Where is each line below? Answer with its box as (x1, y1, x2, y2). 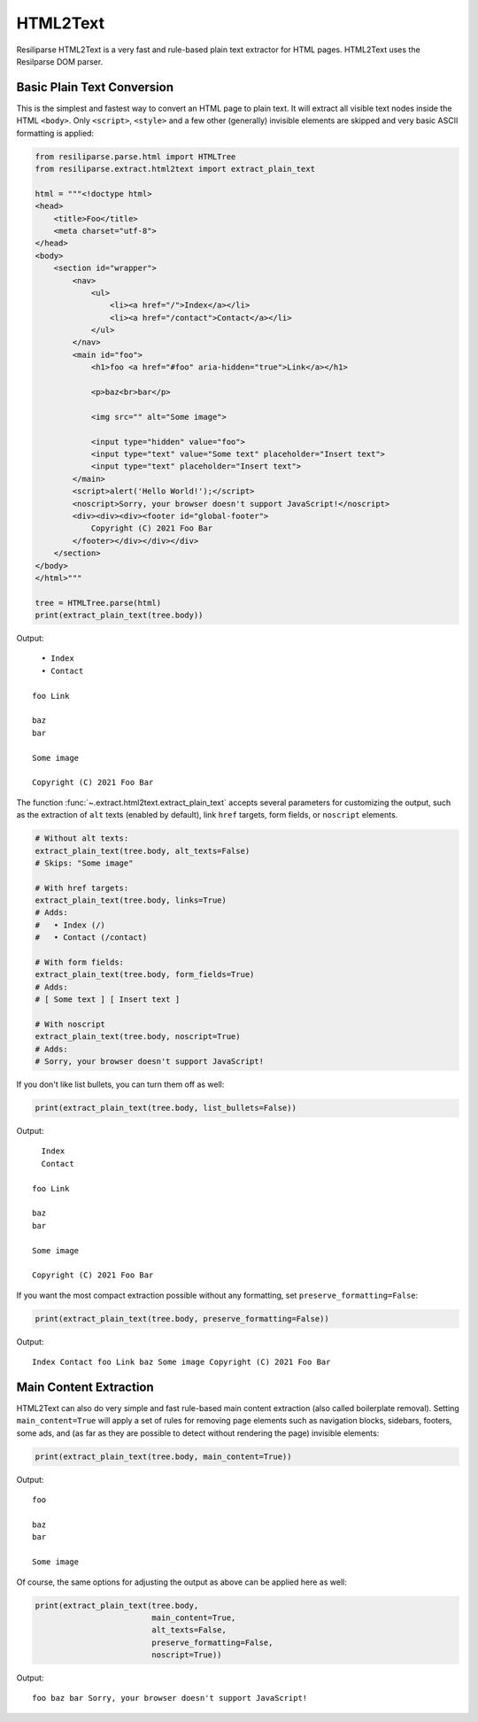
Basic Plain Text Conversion (16, 80, 174, 95)
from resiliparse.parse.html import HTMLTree (35, 151, 236, 161)
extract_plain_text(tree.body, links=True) (35, 896, 227, 905)
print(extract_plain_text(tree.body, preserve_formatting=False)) (35, 1314, 329, 1323)
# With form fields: (35, 958, 124, 967)
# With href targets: (35, 882, 129, 893)
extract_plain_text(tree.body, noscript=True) (35, 1032, 241, 1042)
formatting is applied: (16, 128, 95, 138)
